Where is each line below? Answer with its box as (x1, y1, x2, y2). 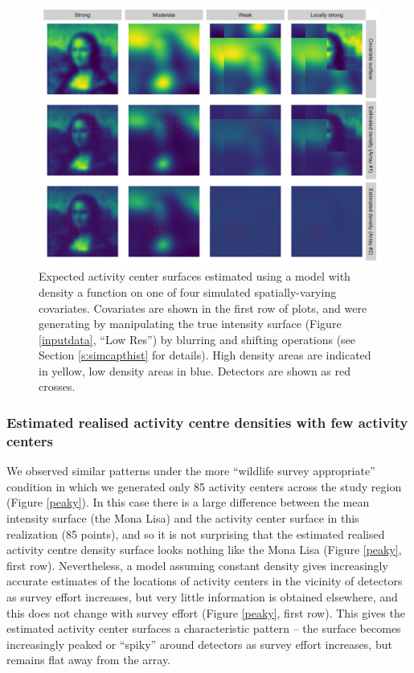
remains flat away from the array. (6, 651, 171, 668)
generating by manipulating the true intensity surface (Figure (39, 315, 342, 332)
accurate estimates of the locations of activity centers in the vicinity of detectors (6, 572, 403, 589)
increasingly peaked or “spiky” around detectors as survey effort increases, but (6, 635, 392, 652)
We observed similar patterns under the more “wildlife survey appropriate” (6, 462, 375, 479)
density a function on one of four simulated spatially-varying (39, 283, 337, 300)
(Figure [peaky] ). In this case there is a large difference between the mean (6, 494, 370, 511)
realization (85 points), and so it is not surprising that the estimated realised (6, 525, 385, 542)
